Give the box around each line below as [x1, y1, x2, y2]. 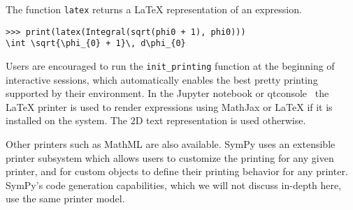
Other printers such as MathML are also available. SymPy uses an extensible [6, 137, 336, 151]
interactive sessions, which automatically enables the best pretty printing [6, 72, 318, 87]
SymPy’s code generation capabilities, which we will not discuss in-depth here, [6, 177, 342, 192]
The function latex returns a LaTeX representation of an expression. [6, 2, 302, 16]
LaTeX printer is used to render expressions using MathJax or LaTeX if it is [6, 99, 333, 114]
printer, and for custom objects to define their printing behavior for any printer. [6, 164, 348, 179]
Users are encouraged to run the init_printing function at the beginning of [6, 58, 335, 73]
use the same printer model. [6, 191, 125, 206]
